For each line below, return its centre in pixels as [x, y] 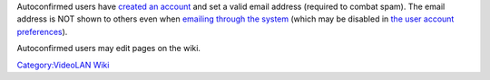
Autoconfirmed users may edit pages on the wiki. [109, 49]
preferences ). [42, 31]
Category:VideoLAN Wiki [63, 65]
